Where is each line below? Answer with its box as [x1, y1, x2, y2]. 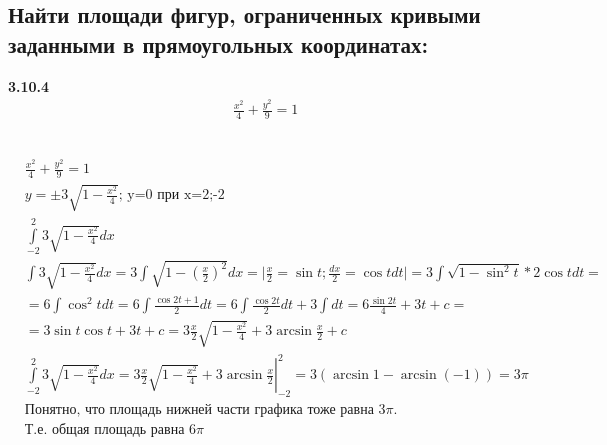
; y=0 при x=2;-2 [118, 188, 225, 203]
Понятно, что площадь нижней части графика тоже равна [24, 403, 374, 418]
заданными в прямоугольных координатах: [8, 28, 429, 59]
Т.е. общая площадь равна [24, 423, 185, 438]
